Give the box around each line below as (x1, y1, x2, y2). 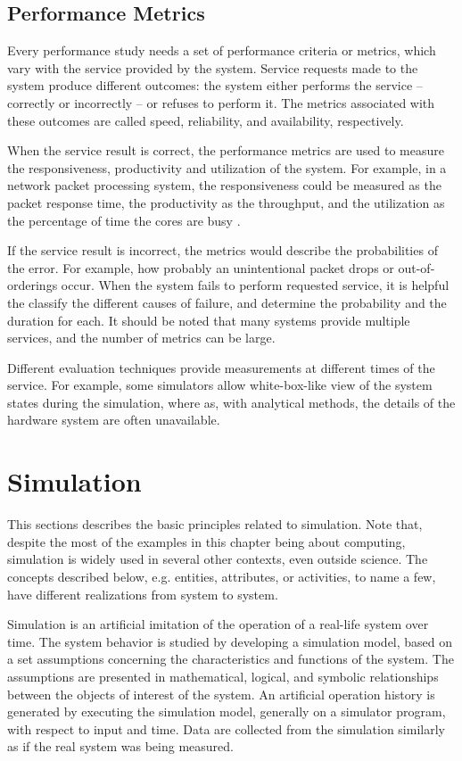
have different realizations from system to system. (7, 584, 278, 603)
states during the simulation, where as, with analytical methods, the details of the (7, 393, 456, 411)
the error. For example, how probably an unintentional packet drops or (7, 258, 394, 277)
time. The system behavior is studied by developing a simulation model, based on (7, 632, 453, 650)
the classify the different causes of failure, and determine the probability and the (7, 293, 447, 311)
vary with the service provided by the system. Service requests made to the (7, 58, 418, 77)
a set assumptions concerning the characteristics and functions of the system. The (7, 649, 454, 668)
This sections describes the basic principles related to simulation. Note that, (7, 515, 423, 534)
